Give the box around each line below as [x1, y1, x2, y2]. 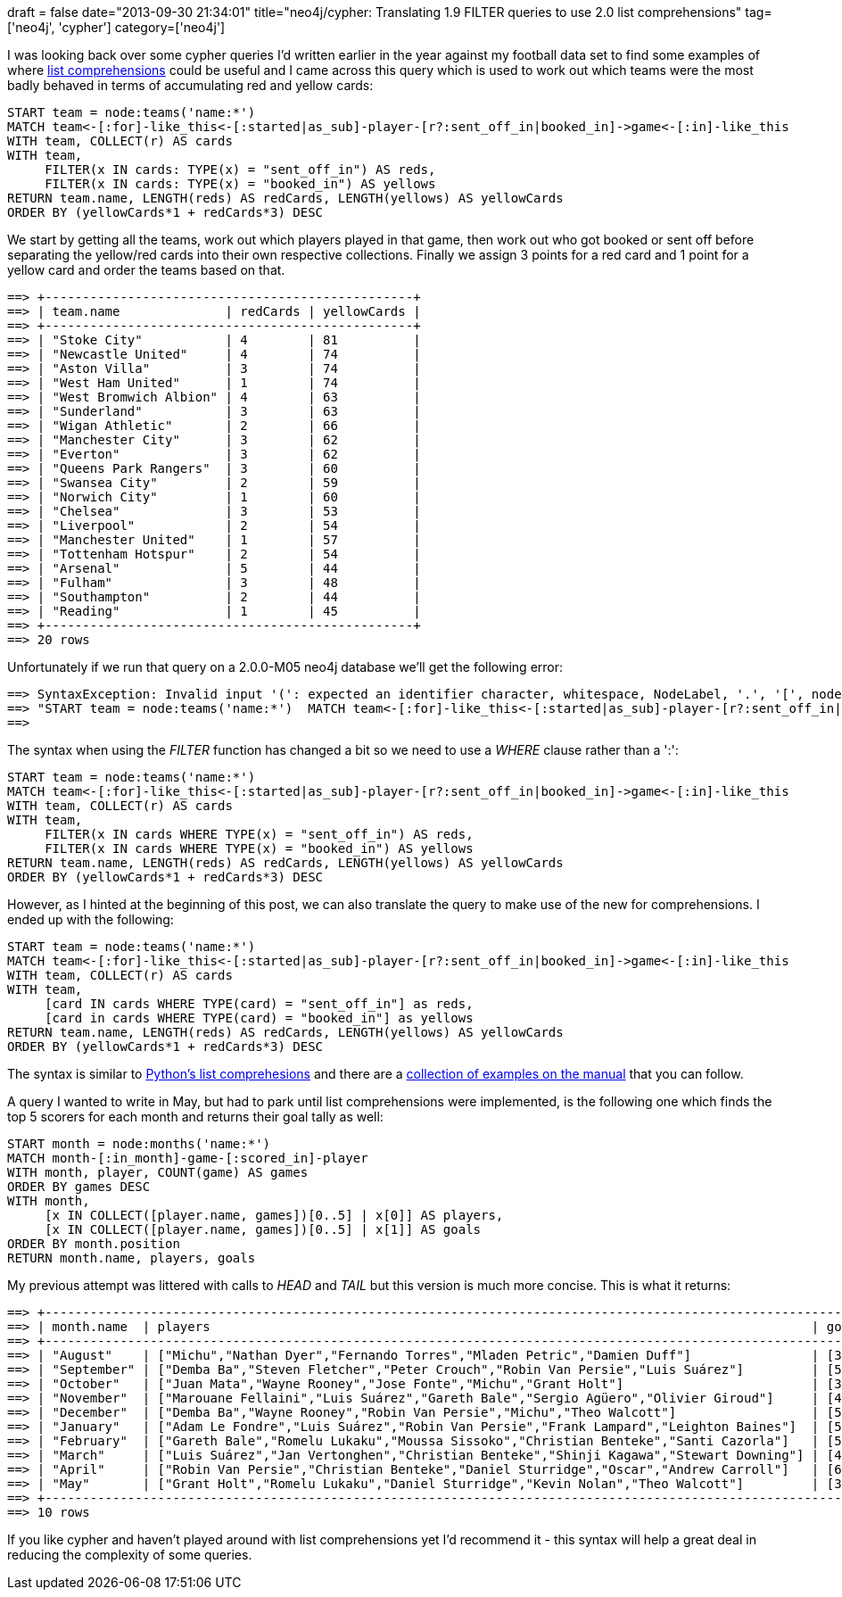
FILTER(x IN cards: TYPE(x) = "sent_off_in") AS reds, [45, 162, 436, 177]
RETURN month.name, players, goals [7, 1251, 256, 1265]
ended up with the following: [7, 912, 174, 927]
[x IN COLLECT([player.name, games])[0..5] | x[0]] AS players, [45, 1208, 504, 1222]
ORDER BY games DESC [7, 1179, 151, 1194]
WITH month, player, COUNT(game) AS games [7, 1165, 309, 1179]
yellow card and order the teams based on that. [7, 262, 285, 277]
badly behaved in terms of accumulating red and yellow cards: [7, 78, 374, 93]
